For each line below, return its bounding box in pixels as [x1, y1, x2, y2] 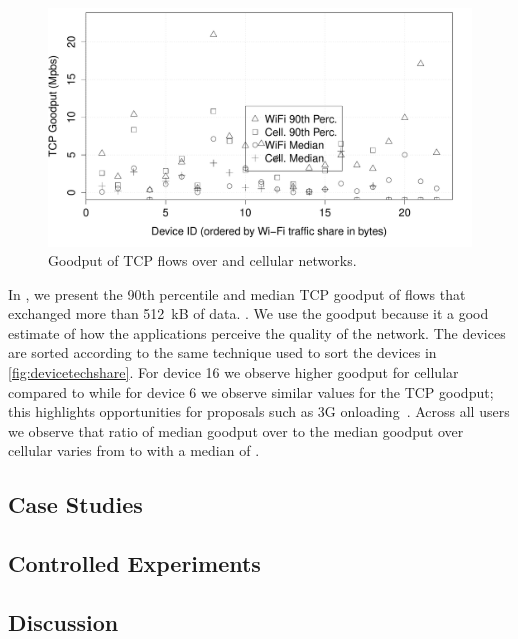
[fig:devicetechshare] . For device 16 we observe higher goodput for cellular [8, 362, 459, 383]
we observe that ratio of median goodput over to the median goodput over [8, 420, 464, 441]
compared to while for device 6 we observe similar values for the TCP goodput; [8, 381, 494, 402]
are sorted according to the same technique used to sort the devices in [8, 342, 437, 363]
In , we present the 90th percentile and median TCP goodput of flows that [8, 283, 466, 304]
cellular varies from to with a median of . [8, 440, 260, 461]
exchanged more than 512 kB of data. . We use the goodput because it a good [8, 303, 489, 324]
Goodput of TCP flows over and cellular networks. [48, 250, 357, 271]
